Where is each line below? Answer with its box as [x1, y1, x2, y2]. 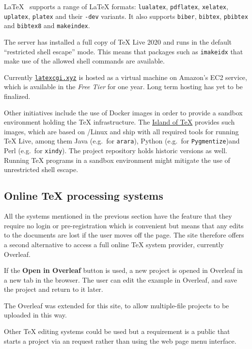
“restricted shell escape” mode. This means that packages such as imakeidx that [4, 46, 243, 56]
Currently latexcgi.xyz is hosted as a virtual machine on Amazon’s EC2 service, [4, 72, 247, 82]
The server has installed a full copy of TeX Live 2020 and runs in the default [4, 36, 232, 47]
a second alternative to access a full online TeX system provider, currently [4, 239, 224, 249]
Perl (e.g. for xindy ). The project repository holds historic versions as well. [4, 145, 228, 156]
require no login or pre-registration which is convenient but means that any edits [4, 220, 244, 230]
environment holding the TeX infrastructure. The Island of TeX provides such [4, 117, 235, 127]
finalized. [4, 91, 31, 101]
